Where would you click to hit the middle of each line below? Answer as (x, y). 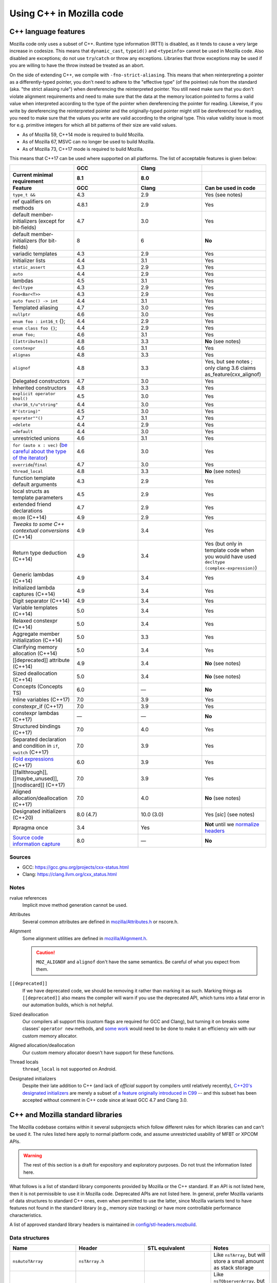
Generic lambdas (33, 575)
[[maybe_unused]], (35, 779)
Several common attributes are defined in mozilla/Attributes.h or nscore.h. (101, 922)
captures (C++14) (34, 594)
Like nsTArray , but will (240, 1255)
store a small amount (239, 1261)
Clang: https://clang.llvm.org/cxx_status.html (70, 874)
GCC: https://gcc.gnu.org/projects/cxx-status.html (76, 867)
